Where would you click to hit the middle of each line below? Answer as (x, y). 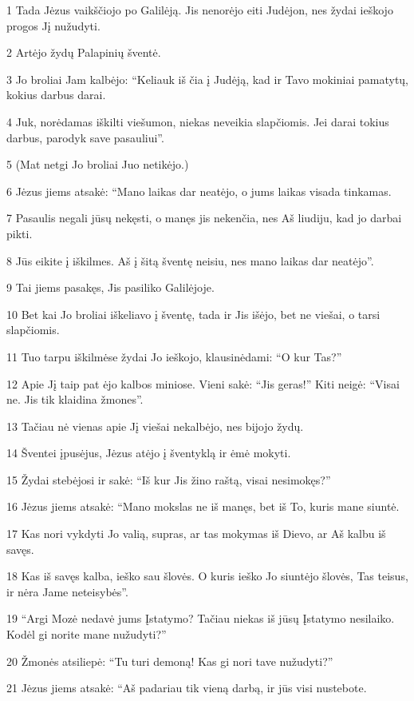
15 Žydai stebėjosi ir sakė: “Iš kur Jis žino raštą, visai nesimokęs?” (169, 479)
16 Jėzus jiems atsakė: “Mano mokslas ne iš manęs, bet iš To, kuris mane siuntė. (203, 506)
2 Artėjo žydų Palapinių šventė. (84, 52)
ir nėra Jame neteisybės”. (67, 591)
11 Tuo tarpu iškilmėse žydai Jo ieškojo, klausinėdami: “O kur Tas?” (174, 356)
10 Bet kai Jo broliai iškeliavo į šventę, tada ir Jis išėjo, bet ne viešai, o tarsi (193, 314)
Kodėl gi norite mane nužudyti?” (87, 634)
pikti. (20, 233)
